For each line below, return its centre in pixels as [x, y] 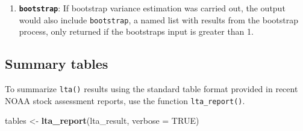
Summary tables [57, 64]
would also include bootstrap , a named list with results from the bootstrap [158, 19]
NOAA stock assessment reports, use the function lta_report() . [125, 100]
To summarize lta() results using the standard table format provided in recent [151, 89]
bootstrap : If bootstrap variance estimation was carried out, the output [152, 8]
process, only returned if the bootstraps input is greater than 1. [136, 31]
